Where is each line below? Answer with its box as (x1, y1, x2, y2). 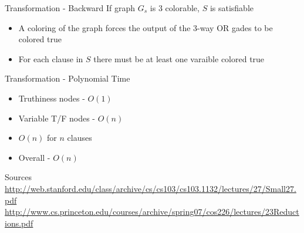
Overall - (18, 151, 50, 163)
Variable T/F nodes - (18, 112, 95, 124)
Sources (5, 171, 32, 183)
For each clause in (18, 52, 83, 65)
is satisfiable (210, 2, 254, 13)
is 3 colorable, (150, 2, 200, 13)
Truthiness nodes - (18, 92, 85, 104)
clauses (67, 131, 92, 144)
